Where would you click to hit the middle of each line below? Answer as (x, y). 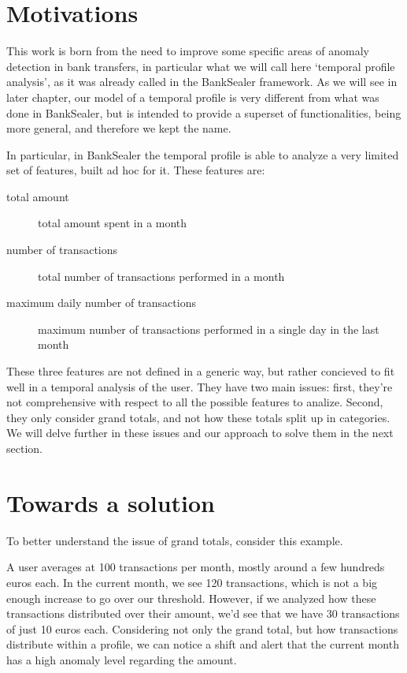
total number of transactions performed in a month (161, 276)
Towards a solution (111, 502)
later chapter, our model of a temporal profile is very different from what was (193, 97)
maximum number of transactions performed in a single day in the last (209, 329)
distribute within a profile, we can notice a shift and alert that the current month (203, 644)
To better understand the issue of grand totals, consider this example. (175, 540)
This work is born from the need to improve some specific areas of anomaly (188, 51)
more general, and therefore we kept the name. (119, 128)
